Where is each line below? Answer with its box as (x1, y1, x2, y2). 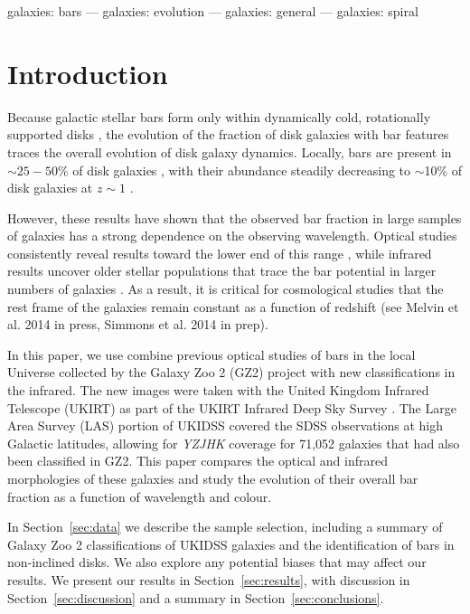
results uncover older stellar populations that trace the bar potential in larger (7, 261, 437, 280)
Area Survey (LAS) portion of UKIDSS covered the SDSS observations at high (7, 416, 444, 435)
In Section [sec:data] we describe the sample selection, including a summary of (7, 517, 443, 536)
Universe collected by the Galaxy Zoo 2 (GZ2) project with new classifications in (7, 363, 456, 382)
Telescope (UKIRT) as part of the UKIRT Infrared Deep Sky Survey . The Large (7, 398, 456, 417)
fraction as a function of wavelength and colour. (7, 486, 272, 505)
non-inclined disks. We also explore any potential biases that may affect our (7, 553, 427, 571)
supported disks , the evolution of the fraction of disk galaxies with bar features (7, 125, 449, 144)
